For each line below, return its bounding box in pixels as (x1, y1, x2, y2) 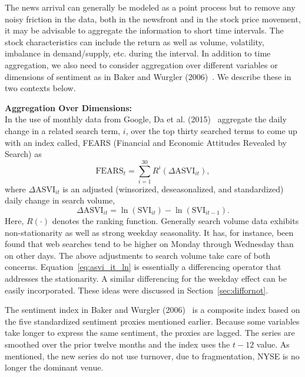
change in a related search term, (5, 124, 121, 136)
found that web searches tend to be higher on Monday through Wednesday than (5, 238, 294, 250)
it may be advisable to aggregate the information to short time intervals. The (5, 24, 284, 36)
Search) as (5, 148, 42, 160)
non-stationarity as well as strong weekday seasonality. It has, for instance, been (5, 226, 294, 238)
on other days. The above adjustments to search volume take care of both (5, 249, 271, 261)
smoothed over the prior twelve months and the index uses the (5, 338, 230, 350)
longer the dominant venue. (5, 361, 104, 373)
